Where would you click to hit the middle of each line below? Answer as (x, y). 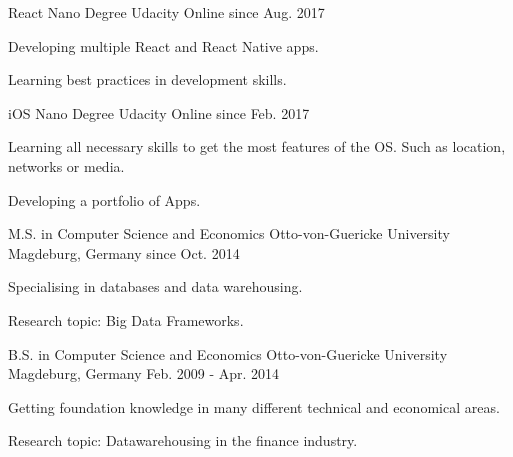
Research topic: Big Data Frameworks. (126, 319)
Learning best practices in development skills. (147, 79)
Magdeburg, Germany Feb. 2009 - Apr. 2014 (144, 373)
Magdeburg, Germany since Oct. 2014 (124, 252)
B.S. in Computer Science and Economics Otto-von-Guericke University (228, 353)
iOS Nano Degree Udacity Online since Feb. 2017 (159, 112)
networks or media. (66, 165)
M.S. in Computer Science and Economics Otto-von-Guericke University (229, 233)
